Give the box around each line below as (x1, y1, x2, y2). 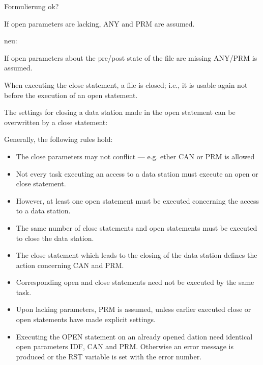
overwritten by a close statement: (4, 116, 108, 127)
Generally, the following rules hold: (4, 134, 113, 144)
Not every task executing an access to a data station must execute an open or (16, 168, 258, 179)
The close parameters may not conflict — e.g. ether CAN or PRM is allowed (16, 151, 255, 161)
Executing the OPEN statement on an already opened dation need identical (16, 331, 253, 342)
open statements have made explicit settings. (16, 314, 156, 325)
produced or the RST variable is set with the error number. (16, 351, 202, 361)
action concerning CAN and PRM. (16, 259, 124, 270)
